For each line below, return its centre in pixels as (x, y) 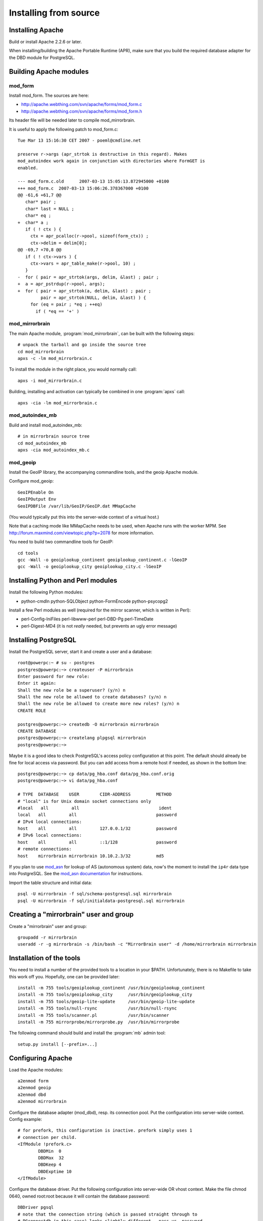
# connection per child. (47, 1137)
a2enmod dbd (32, 1095)
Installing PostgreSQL (43, 640)
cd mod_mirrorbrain (41, 351)
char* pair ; (41, 202)
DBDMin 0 (50, 1151)
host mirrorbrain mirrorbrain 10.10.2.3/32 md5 (91, 856)
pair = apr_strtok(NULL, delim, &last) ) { (93, 297)
